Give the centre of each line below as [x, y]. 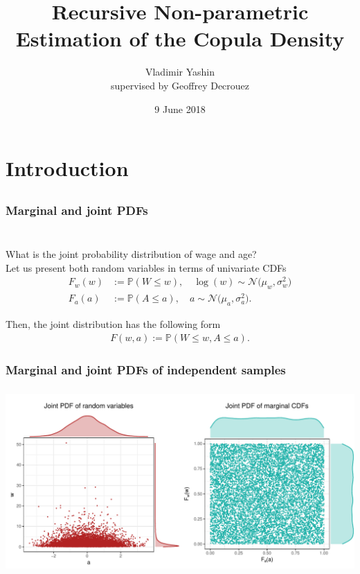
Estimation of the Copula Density [180, 38]
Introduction [67, 168]
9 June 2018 [180, 108]
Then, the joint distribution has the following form [113, 324]
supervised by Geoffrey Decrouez [180, 85]
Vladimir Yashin [180, 72]
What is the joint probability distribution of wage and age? [131, 254]
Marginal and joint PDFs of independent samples [146, 369]
